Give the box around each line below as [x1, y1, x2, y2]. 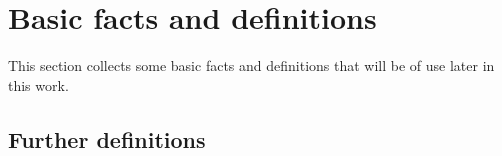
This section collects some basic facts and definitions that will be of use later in [8, 55, 495, 76]
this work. [8, 74, 69, 95]
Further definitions [8, 123, 206, 154]
